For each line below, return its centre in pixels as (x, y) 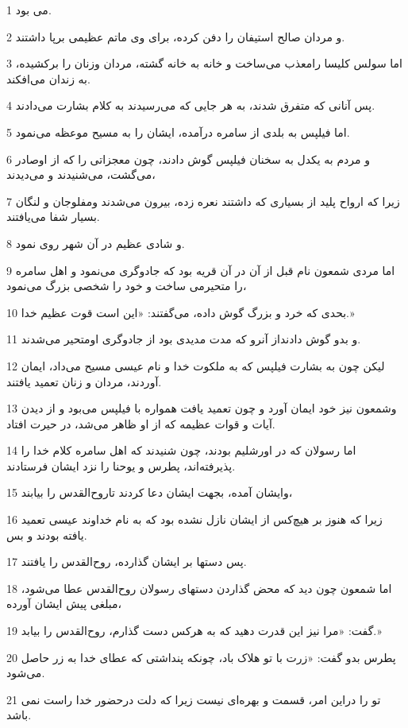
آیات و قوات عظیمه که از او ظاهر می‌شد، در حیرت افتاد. (141, 423)
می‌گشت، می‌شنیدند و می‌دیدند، (81, 174)
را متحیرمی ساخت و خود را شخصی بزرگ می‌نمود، (127, 286)
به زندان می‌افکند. (48, 78)
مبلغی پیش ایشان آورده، (64, 604)
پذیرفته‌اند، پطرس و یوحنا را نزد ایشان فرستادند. (121, 465)
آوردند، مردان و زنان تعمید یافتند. (84, 381)
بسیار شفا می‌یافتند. (53, 217)
